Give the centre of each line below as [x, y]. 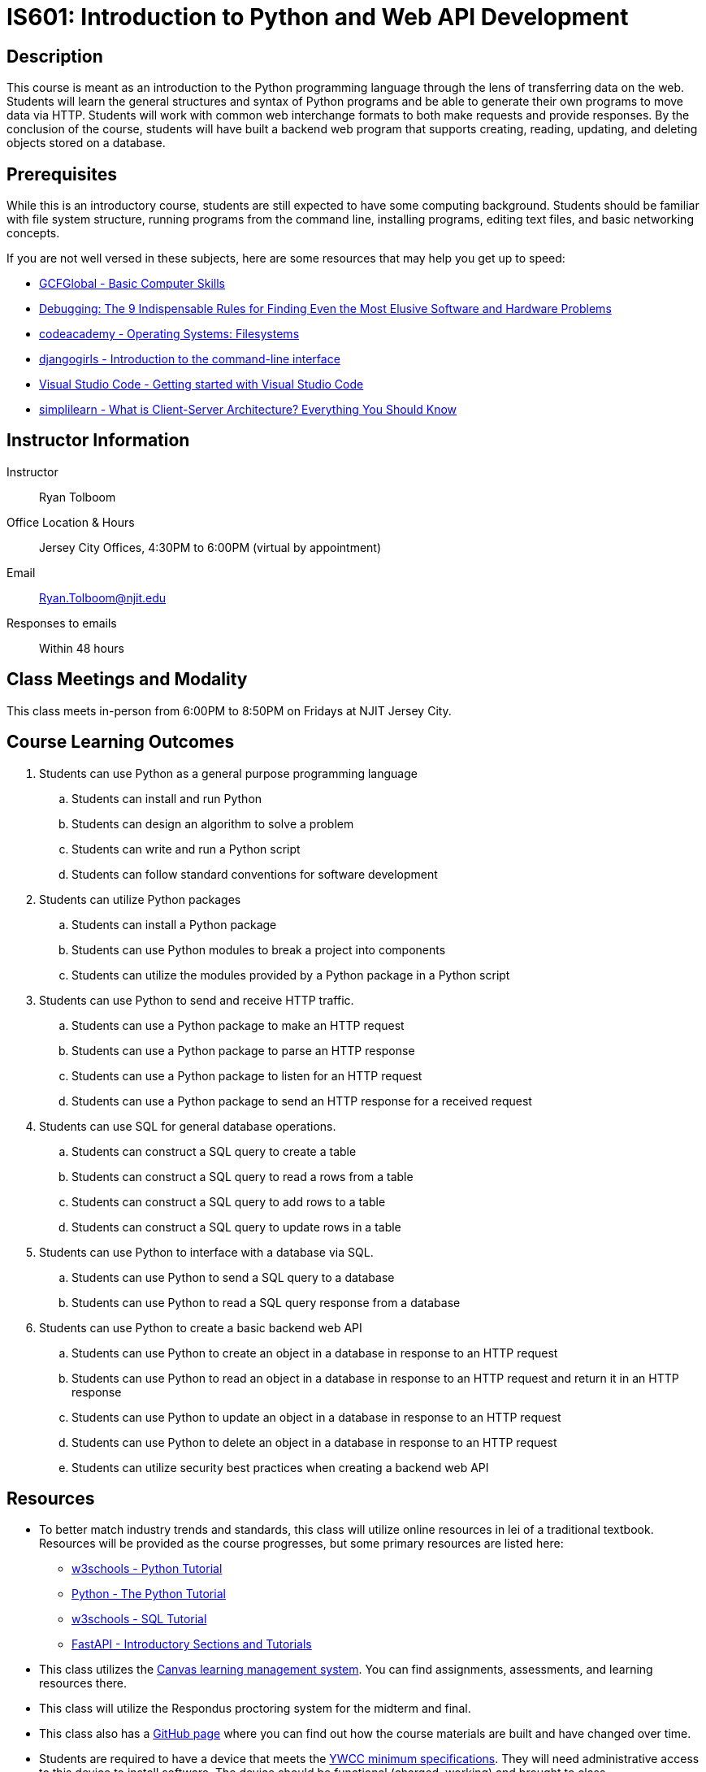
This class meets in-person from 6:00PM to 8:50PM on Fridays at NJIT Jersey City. [229, 710]
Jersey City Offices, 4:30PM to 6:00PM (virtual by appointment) [210, 547]
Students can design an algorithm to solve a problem [213, 823]
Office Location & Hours [71, 522]
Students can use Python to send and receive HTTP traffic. [197, 1000]
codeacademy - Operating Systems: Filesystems [169, 334]
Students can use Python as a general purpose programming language [228, 773]
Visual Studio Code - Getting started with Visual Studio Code [201, 384]
